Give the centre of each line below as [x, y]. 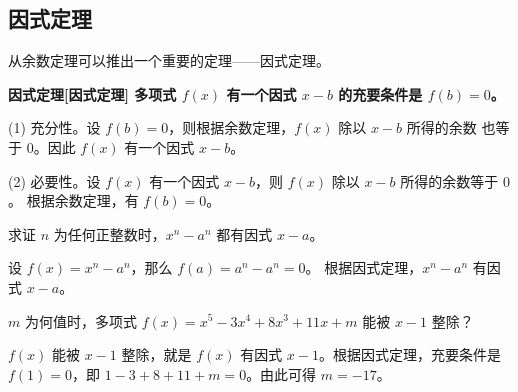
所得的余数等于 [449, 180]
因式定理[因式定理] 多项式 [92, 93]
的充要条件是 [380, 93]
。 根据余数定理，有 [73, 200]
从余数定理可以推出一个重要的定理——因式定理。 [169, 60]
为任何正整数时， [109, 233]
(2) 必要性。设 [54, 180]
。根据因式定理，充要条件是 [409, 354]
